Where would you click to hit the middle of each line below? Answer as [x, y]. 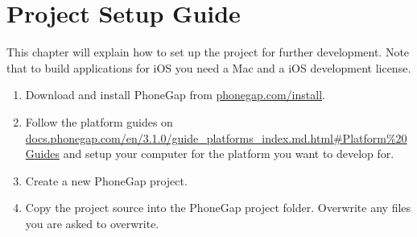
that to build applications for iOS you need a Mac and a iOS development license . [209, 67]
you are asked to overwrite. [92, 223]
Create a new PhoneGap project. [106, 180]
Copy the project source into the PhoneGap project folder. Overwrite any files [218, 208]
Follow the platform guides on [99, 121]
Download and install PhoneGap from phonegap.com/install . [175, 95]
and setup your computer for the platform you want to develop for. [229, 154]
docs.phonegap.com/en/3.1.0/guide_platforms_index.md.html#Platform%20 [216, 137]
